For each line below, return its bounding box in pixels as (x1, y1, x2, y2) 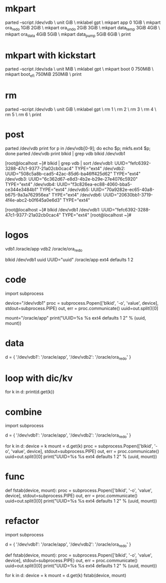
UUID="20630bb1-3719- (103, 192, 153, 198)
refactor (5, 516, 40, 526)
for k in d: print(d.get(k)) (5, 389, 55, 395)
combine (5, 406, 42, 417)
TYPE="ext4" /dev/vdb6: (52, 192, 103, 198)
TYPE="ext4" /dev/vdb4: (5, 182, 56, 188)
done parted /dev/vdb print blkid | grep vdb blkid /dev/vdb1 (5, 151, 125, 157)
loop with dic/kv (5, 373, 73, 384)
